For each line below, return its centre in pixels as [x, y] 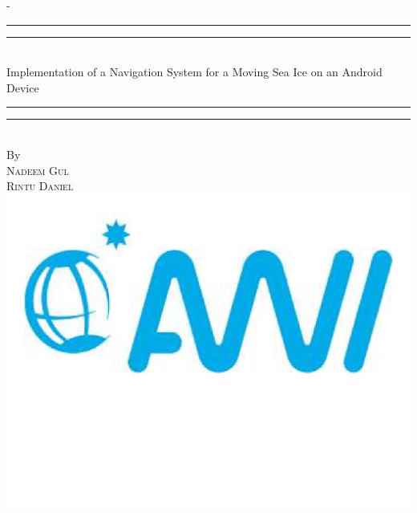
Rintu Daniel [40, 186]
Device [23, 87]
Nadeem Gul [38, 170]
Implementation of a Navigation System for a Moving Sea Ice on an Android [194, 72]
